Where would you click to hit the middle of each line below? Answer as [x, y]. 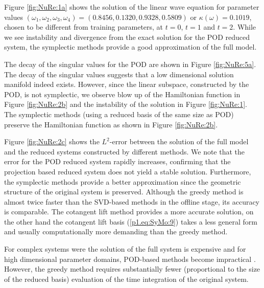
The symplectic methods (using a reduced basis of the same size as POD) [119, 114]
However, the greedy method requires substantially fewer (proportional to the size [132, 269]
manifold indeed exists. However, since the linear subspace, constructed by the [127, 84]
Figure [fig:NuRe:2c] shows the [52, 141]
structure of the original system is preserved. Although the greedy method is [124, 192]
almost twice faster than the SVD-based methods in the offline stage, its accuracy [132, 201]
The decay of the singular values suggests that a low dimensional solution [119, 74]
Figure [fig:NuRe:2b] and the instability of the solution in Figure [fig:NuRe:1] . [126, 104]
